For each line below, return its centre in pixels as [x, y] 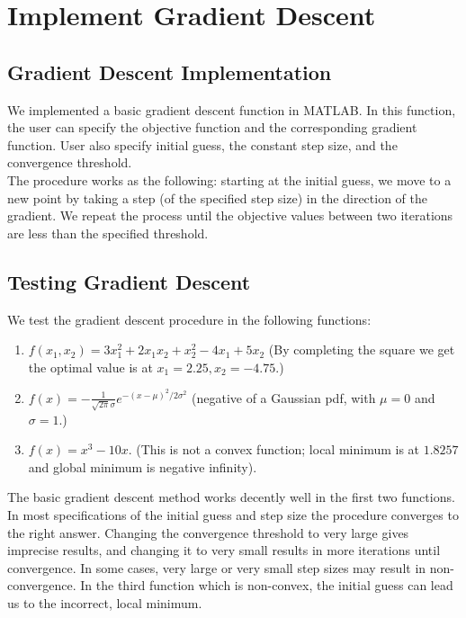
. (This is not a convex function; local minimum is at [274, 449]
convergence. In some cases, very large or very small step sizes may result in [217, 567]
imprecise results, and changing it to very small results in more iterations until [224, 550]
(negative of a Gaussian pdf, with [284, 397]
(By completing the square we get [362, 349]
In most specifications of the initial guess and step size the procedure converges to [233, 514]
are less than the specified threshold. [108, 233]
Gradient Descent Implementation [170, 72]
